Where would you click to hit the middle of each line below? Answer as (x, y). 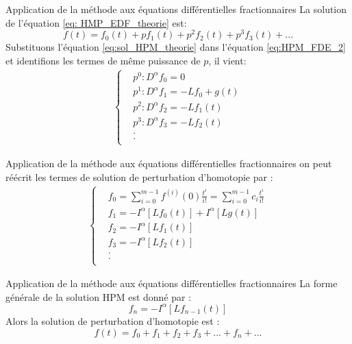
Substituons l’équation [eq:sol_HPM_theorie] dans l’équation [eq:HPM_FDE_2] (176, 47)
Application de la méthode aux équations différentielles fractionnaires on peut (169, 163)
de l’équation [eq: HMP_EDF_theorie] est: (96, 22)
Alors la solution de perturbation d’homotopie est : (113, 320)
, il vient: (227, 60)
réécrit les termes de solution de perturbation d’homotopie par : (139, 176)
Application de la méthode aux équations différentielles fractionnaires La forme (172, 283)
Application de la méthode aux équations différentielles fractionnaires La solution (176, 9)
